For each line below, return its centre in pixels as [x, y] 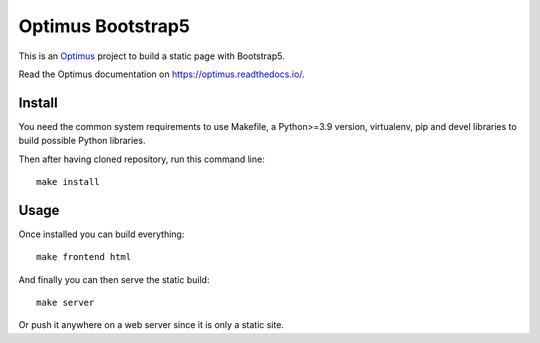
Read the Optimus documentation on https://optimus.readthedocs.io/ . [161, 74]
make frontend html [84, 257]
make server [65, 303]
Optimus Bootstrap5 [104, 26]
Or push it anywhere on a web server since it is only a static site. [151, 325]
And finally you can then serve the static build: [114, 279]
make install [68, 182]
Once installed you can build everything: [101, 234]
